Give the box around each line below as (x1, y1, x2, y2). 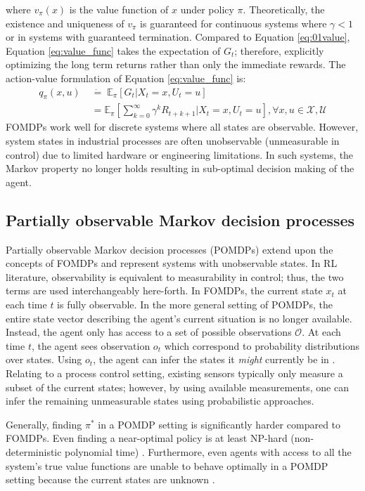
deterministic (6, 444, 62, 459)
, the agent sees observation (31, 338, 151, 353)
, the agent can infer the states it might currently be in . (93, 352, 335, 367)
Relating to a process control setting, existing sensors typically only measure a (6, 365, 343, 380)
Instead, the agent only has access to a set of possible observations (6, 325, 292, 339)
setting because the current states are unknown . (6, 472, 215, 487)
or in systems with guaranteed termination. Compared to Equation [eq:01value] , (6, 30, 350, 44)
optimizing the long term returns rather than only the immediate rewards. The (6, 57, 346, 72)
